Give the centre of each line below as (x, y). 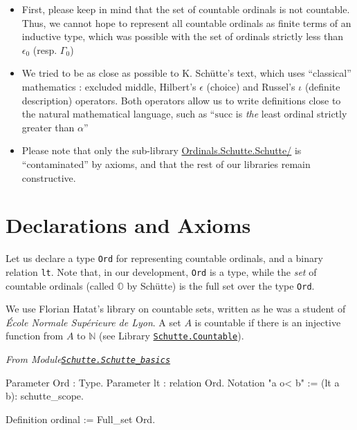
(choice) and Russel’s (251, 86)
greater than (48, 127)
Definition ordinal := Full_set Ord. (81, 419)
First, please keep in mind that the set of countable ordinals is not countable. (186, 9)
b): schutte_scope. (45, 396)
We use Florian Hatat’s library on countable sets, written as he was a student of (176, 309)
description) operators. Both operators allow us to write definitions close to (181, 100)
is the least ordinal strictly (291, 114)
